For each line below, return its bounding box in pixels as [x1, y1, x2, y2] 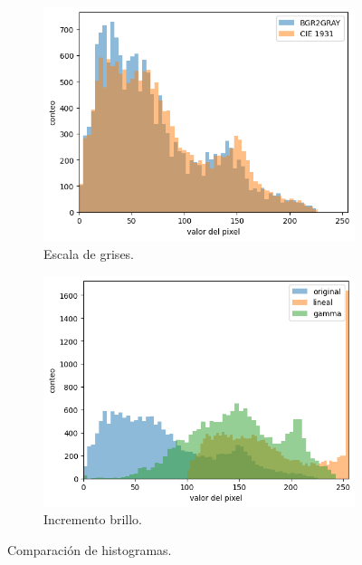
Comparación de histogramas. [7, 540, 172, 559]
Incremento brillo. [43, 510, 142, 529]
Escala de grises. [43, 244, 135, 263]
